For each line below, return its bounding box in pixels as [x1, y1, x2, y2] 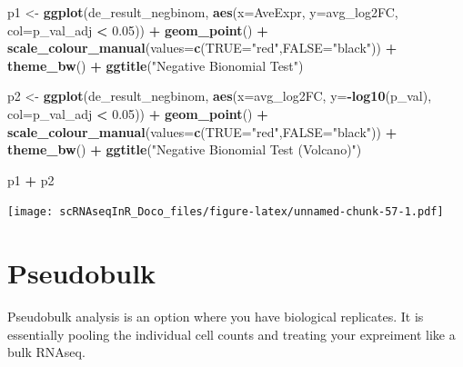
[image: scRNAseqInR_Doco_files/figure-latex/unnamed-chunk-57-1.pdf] [7, 205, 444, 219]
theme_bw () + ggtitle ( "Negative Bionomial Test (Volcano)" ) [7, 140, 362, 159]
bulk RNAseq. [7, 342, 86, 362]
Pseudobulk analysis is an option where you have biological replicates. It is [7, 307, 424, 326]
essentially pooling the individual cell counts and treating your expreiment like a [7, 324, 456, 343]
